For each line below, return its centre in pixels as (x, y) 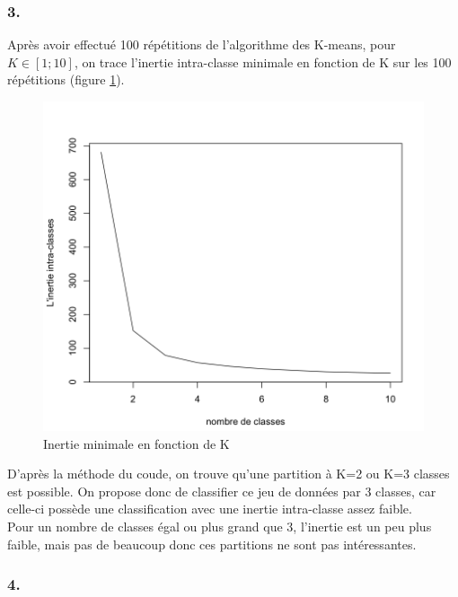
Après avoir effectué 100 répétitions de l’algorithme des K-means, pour (202, 44)
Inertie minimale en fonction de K (137, 443)
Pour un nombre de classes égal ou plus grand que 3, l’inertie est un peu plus (220, 526)
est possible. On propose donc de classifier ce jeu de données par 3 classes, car (222, 491)
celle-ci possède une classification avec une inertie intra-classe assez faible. (210, 509)
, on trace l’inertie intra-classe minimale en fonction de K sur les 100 (263, 61)
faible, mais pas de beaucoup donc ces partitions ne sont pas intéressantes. (212, 544)
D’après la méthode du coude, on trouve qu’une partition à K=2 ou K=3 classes (229, 474)
